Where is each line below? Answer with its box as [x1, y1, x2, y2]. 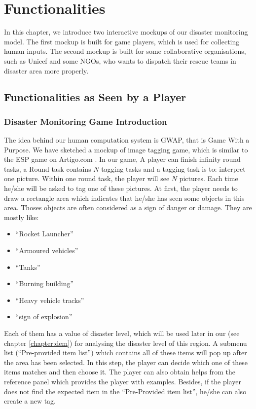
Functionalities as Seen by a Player [4, 89, 186, 105]
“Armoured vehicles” [15, 245, 78, 256]
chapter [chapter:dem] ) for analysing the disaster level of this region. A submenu [4, 337, 247, 348]
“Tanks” [15, 261, 40, 272]
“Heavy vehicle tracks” [15, 295, 84, 305]
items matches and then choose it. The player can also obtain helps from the [4, 367, 236, 377]
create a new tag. [4, 396, 56, 406]
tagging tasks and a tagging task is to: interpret [101, 163, 246, 174]
